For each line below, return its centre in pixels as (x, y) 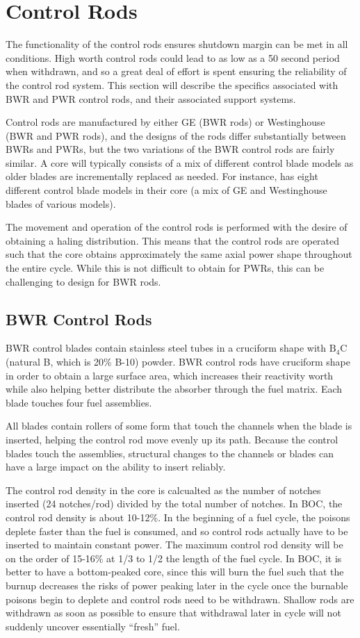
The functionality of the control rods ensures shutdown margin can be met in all (177, 44)
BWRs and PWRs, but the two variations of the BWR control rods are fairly (170, 149)
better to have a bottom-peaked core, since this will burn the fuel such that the (175, 572)
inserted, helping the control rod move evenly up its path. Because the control (172, 439)
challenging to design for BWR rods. (83, 281)
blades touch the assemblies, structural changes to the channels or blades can (170, 453)
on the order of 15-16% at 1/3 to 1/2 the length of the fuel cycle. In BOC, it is (174, 558)
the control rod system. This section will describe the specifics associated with (172, 84)
